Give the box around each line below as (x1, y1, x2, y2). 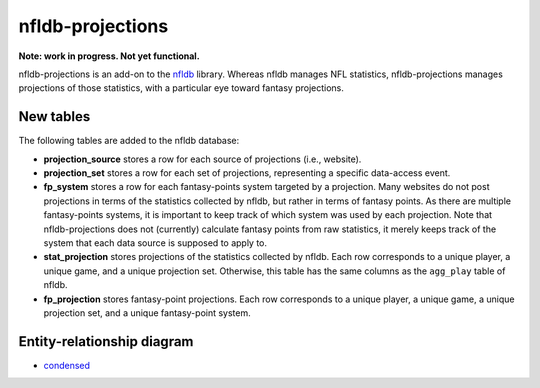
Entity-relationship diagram (18, 333, 194, 350)
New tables (18, 108, 91, 125)
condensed (43, 359, 90, 371)
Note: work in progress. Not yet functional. (18, 50, 200, 62)
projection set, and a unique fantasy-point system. (43, 306, 252, 319)
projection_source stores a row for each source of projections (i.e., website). (43, 153, 362, 165)
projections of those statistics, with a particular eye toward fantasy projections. (18, 82, 345, 94)
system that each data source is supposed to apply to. (43, 236, 268, 249)
